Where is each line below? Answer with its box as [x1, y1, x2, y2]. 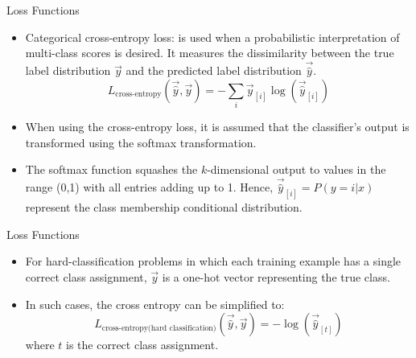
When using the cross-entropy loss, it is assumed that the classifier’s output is [25, 118, 410, 135]
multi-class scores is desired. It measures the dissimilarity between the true [25, 44, 394, 61]
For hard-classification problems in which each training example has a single [25, 253, 402, 270]
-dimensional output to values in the [207, 161, 386, 178]
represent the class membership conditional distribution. [25, 199, 303, 216]
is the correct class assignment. [66, 336, 219, 353]
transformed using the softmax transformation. [25, 134, 257, 150]
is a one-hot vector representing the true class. [162, 269, 390, 285]
